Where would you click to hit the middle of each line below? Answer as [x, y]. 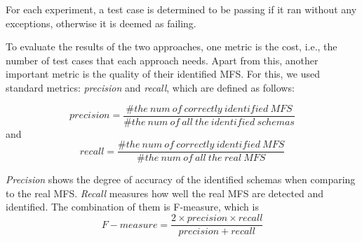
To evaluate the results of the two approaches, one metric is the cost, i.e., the [172, 47]
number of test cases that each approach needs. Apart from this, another [162, 60]
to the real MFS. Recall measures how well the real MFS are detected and [165, 193]
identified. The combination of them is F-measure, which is [132, 207]
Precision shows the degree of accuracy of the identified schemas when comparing [181, 179]
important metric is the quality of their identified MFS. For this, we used [163, 74]
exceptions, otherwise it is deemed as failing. [101, 23]
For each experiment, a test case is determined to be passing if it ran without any [181, 9]
